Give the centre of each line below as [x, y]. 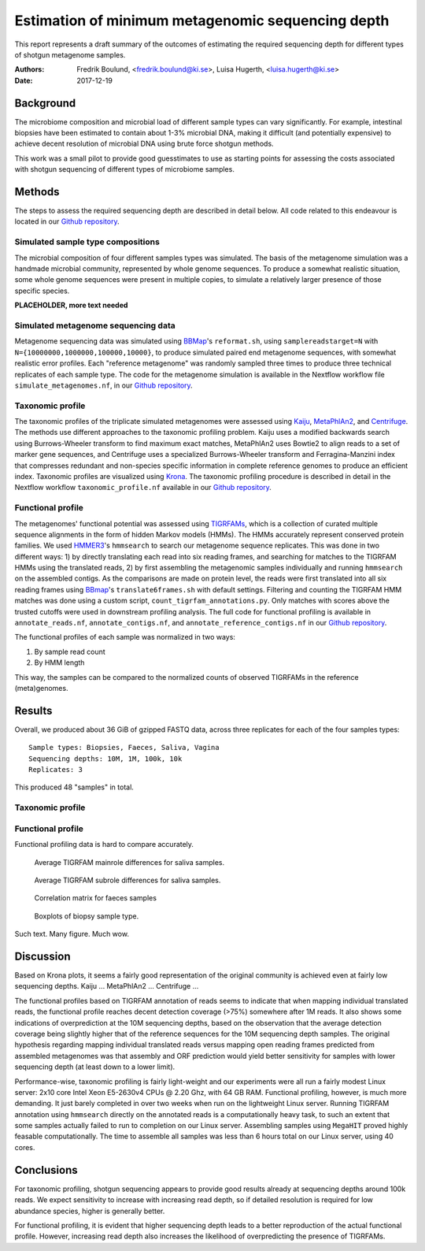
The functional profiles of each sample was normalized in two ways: [125, 637]
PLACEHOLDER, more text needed [71, 305]
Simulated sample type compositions [87, 242]
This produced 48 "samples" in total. [74, 787]
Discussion [42, 956]
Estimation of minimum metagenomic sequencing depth [202, 20]
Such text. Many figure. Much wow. [72, 934]
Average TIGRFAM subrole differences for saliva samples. [128, 880]
